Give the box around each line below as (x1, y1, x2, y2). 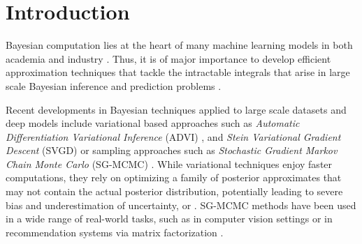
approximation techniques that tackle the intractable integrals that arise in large (6, 65, 350, 79)
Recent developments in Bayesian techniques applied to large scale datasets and (6, 102, 347, 116)
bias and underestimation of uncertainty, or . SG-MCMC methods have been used (6, 197, 356, 212)
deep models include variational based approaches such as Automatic (6, 116, 300, 130)
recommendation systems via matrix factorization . (6, 224, 224, 239)
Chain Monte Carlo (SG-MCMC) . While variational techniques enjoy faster (6, 156, 333, 171)
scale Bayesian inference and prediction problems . (6, 78, 222, 93)
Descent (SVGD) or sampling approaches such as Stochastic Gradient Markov (6, 143, 338, 158)
